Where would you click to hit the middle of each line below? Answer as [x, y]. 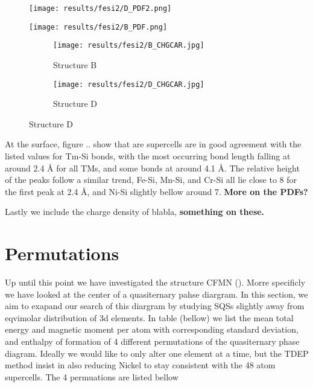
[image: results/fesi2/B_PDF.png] [98, 27]
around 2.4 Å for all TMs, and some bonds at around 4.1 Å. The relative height [152, 168]
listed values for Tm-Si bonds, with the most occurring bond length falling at [148, 156]
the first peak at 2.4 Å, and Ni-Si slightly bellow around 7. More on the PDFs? [156, 191]
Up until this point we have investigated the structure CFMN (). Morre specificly [155, 282]
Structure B [75, 64]
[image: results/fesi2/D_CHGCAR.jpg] [129, 84]
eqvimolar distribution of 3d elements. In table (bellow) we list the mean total [149, 317]
